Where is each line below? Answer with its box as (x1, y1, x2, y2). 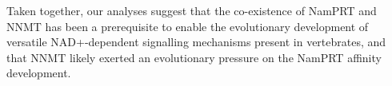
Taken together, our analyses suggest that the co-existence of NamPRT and (6, 2, 377, 18)
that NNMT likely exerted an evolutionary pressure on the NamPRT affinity (6, 49, 382, 65)
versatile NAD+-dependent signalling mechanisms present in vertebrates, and (6, 33, 386, 50)
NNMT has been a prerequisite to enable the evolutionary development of (6, 18, 369, 34)
